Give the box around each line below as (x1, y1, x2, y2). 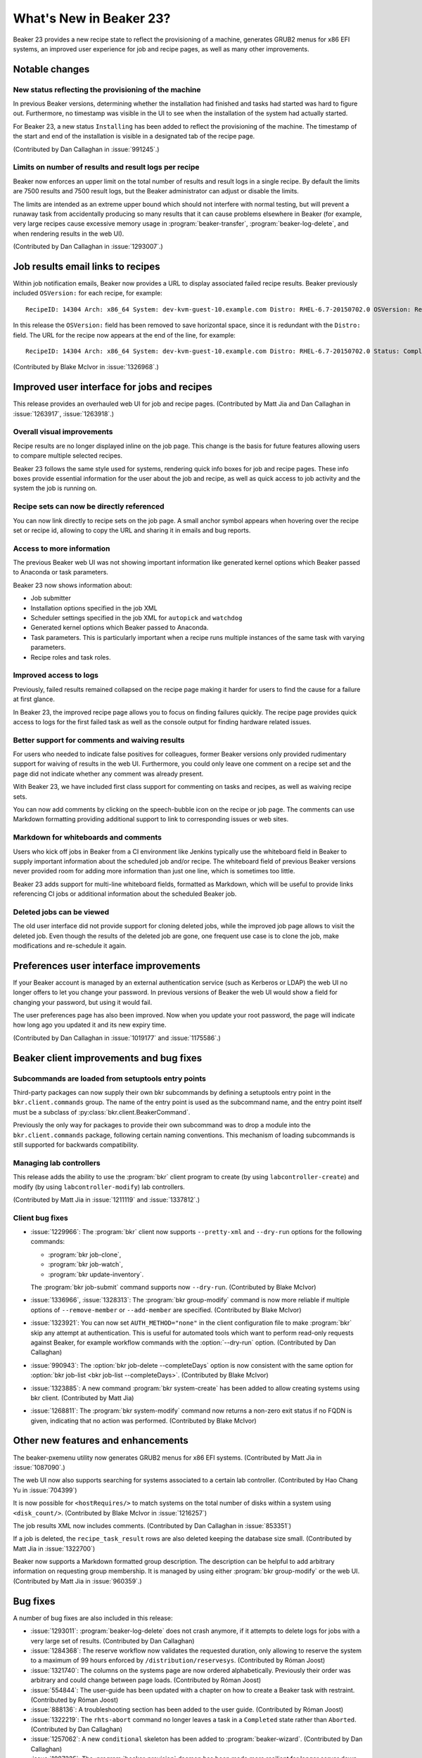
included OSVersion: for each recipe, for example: (13, 289, 163, 297)
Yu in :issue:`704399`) (13, 1486, 77, 1494)
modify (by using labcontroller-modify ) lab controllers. (13, 1182, 186, 1191)
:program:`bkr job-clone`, (48, 1250, 122, 1259)
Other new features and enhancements (13, 1435, 189, 1446)
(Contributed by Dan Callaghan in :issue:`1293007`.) (13, 243, 163, 251)
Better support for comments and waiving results (13, 735, 185, 745)
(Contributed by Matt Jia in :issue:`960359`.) (13, 1577, 142, 1585)
